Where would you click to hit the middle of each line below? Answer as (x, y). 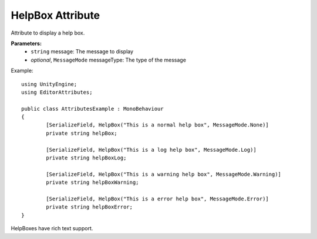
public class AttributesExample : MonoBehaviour (92, 109)
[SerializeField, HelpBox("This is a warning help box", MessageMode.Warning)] (164, 174)
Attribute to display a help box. (48, 33)
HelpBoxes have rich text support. (52, 228)
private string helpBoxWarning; (92, 182)
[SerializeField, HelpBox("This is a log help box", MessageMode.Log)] (151, 150)
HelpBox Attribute (55, 15)
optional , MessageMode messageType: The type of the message (108, 60)
